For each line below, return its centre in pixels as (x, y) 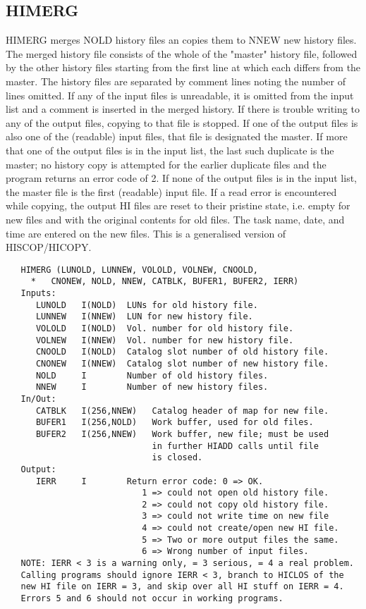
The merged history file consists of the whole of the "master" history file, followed (182, 53)
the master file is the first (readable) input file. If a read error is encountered (171, 191)
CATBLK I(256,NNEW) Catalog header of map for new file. (182, 411)
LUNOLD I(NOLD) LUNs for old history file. (147, 305)
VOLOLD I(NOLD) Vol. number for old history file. (165, 328)
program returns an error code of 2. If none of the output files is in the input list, (182, 178)
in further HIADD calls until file (235, 446)
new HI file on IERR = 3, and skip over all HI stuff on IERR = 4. (182, 587)
